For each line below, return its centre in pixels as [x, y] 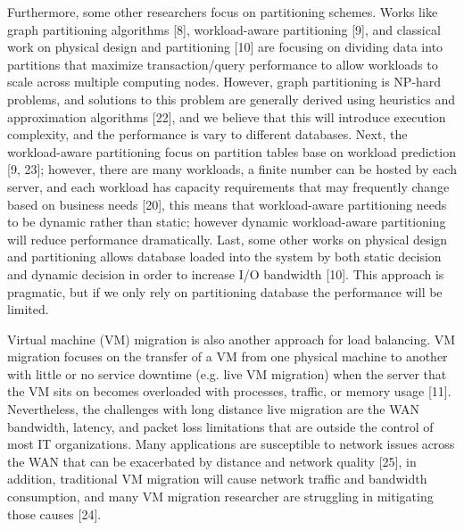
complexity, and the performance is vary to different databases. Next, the [207, 134]
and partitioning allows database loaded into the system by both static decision [224, 257]
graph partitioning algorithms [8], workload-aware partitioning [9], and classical [224, 29]
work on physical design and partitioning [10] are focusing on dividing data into [225, 47]
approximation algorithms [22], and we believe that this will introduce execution [227, 116]
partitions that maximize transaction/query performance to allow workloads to [223, 64]
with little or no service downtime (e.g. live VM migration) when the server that [227, 373]
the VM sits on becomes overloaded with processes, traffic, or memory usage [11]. [229, 391]
